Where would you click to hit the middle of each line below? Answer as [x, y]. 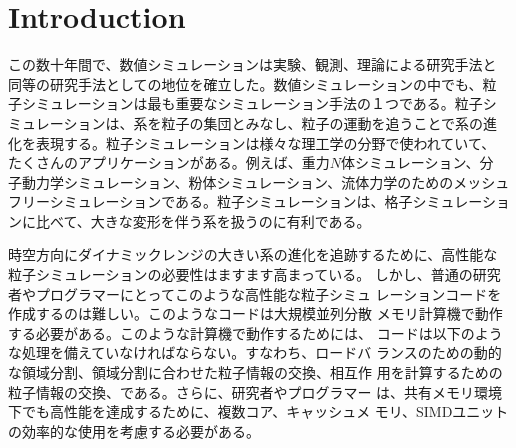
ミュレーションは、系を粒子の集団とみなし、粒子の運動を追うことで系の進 [253, 122]
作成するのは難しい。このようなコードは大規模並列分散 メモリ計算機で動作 [255, 313]
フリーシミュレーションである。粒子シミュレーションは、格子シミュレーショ [259, 201]
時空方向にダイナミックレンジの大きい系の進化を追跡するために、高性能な [253, 254]
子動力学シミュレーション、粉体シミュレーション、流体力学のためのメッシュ [259, 181]
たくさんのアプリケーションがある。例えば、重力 [169, 162]
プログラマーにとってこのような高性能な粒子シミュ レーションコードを [268, 293]
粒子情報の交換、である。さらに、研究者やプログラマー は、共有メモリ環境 [255, 391]
